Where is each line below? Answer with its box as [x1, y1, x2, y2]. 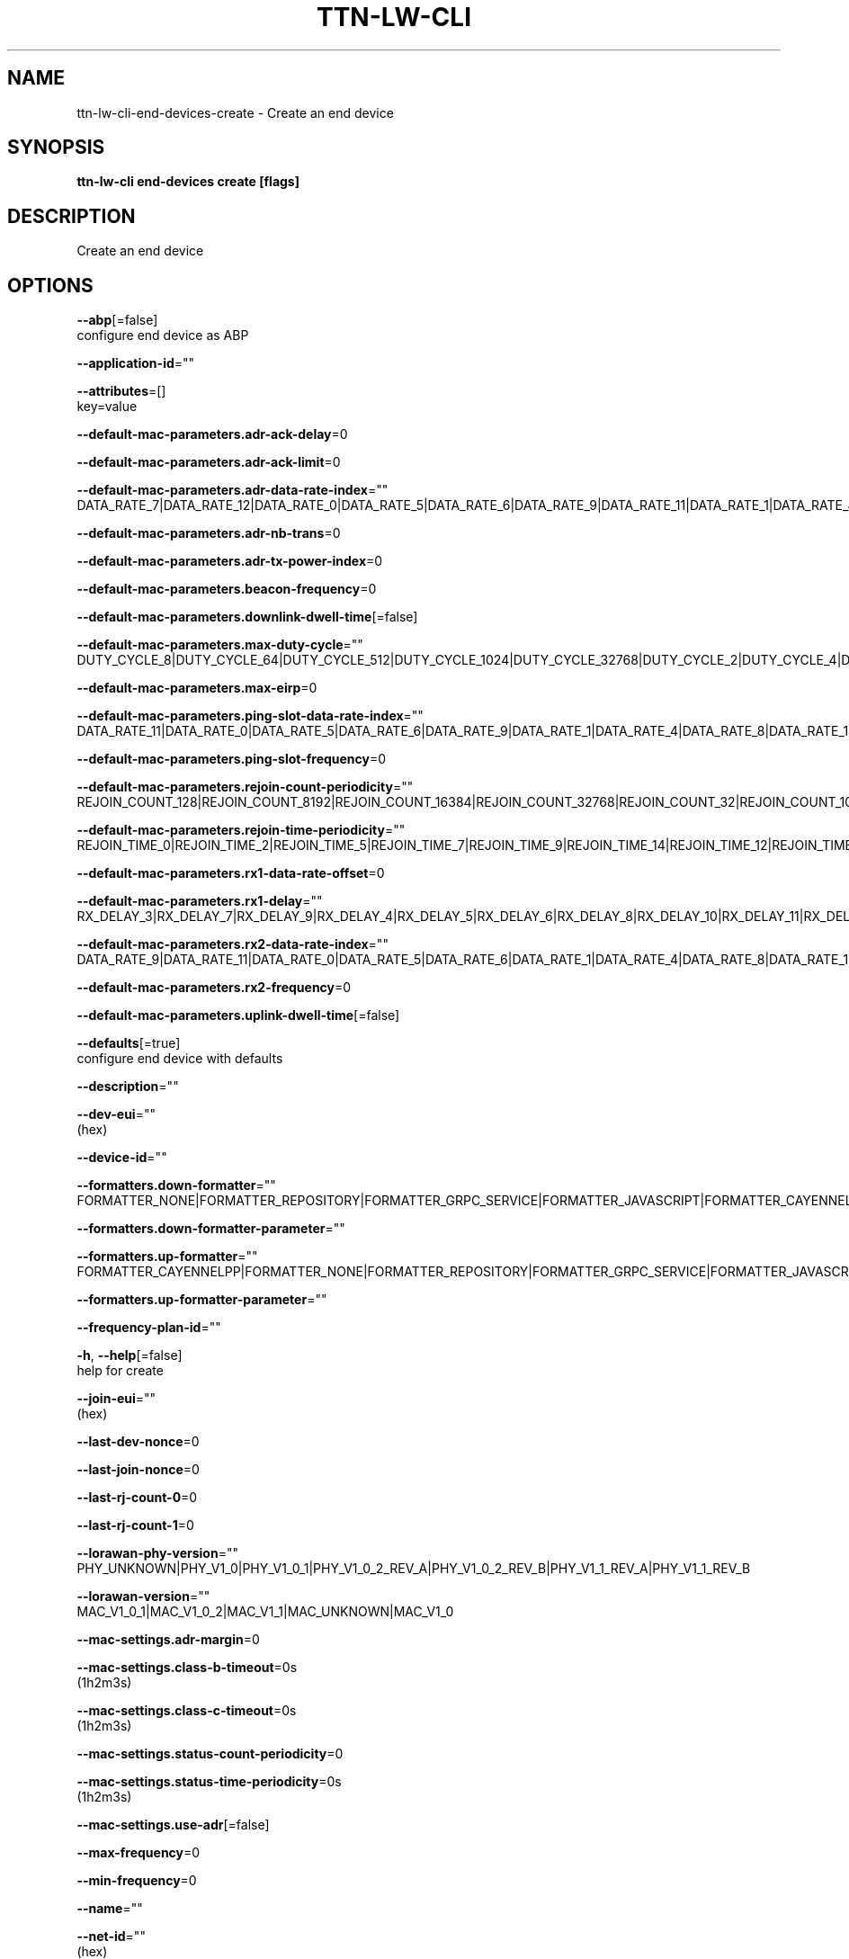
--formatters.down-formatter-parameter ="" [76, 1221, 345, 1237]
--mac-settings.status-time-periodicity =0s [76, 1774, 342, 1790]
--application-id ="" [76, 355, 195, 371]
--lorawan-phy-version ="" [76, 1545, 238, 1561]
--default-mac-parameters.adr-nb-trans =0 [76, 525, 341, 541]
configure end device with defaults [76, 1051, 283, 1067]
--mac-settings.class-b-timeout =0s [76, 1659, 298, 1676]
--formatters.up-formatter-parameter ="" [76, 1292, 327, 1308]
